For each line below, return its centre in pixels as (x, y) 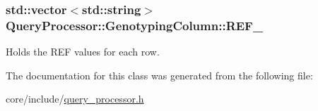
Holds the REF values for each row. (83, 52)
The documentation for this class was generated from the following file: (159, 75)
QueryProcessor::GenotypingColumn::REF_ (135, 25)
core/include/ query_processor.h (75, 99)
